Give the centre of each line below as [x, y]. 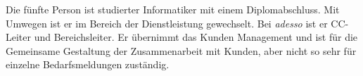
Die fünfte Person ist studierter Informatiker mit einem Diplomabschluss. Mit [173, 9]
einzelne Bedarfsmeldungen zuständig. [88, 64]
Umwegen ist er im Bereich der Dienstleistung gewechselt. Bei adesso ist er [167, 23]
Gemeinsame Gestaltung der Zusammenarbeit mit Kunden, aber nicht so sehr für [181, 50]
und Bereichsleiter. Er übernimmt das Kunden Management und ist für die [196, 37]
